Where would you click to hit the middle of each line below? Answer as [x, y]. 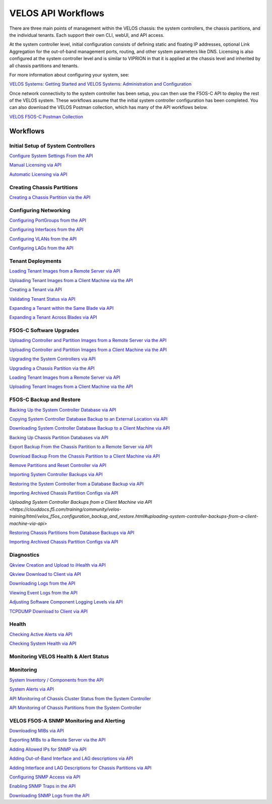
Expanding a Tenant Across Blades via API [53, 317]
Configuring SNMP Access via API [45, 777]
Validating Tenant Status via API [42, 299]
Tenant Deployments [35, 261]
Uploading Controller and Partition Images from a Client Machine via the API [88, 350]
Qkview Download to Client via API [45, 574]
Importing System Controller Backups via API [56, 475]
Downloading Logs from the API [42, 583]
